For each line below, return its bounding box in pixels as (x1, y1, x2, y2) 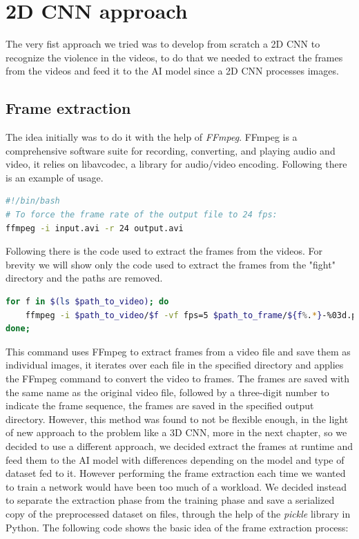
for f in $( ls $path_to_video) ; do (6, 297, 169, 307)
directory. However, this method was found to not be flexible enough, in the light (6, 411, 349, 426)
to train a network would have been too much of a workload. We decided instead (6, 479, 347, 493)
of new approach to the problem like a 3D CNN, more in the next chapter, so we (6, 425, 347, 440)
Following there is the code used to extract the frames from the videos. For (6, 244, 322, 258)
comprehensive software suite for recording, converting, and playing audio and (6, 143, 336, 157)
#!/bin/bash (6, 196, 60, 206)
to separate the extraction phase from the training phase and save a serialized (6, 493, 335, 507)
